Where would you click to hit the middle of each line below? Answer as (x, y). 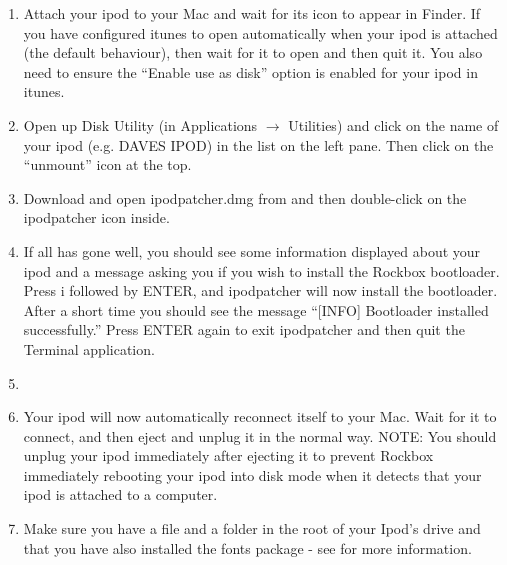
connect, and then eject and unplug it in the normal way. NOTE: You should (260, 435)
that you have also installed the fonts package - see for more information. (247, 547)
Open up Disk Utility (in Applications (140, 124)
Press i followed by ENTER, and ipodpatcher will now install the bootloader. (260, 290)
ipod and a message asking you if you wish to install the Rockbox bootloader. (261, 270)
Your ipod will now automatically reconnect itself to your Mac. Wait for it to (260, 416)
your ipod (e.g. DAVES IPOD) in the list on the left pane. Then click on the (258, 144)
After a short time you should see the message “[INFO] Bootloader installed (256, 309)
